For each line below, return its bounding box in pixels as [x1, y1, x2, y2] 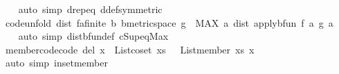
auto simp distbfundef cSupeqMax [18, 29, 169, 43]
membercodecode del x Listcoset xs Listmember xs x [5, 42, 255, 56]
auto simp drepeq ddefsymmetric [18, 2, 163, 16]
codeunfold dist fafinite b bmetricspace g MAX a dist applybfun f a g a [5, 15, 333, 29]
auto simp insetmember [5, 56, 108, 70]
